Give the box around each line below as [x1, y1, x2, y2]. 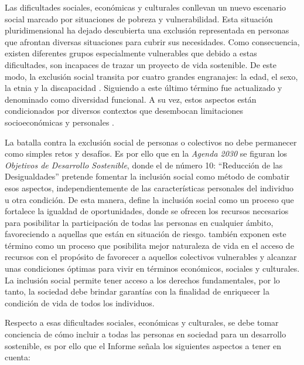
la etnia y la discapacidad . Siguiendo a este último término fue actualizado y [5, 82, 282, 94]
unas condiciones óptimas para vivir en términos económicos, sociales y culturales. [5, 262, 300, 275]
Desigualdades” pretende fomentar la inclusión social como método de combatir [5, 170, 290, 182]
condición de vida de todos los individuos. [5, 296, 155, 309]
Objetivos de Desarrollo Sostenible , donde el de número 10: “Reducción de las [5, 158, 283, 171]
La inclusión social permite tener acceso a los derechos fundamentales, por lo [5, 273, 280, 286]
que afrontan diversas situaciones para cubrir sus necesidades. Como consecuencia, [5, 35, 300, 48]
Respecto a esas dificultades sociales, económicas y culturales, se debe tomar [5, 316, 279, 329]
